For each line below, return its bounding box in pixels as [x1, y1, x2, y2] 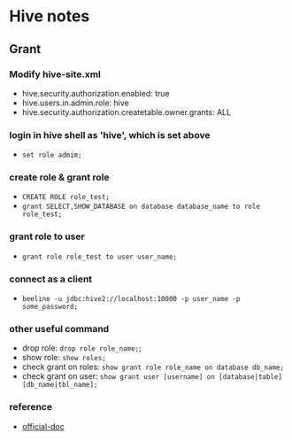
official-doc [21, 421, 65, 431]
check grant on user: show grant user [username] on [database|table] [21, 371, 283, 382]
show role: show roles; [21, 352, 106, 363]
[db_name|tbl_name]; [21, 381, 98, 390]
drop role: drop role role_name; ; [21, 343, 142, 353]
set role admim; [21, 151, 82, 160]
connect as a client [9, 273, 93, 285]
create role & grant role [9, 171, 110, 183]
